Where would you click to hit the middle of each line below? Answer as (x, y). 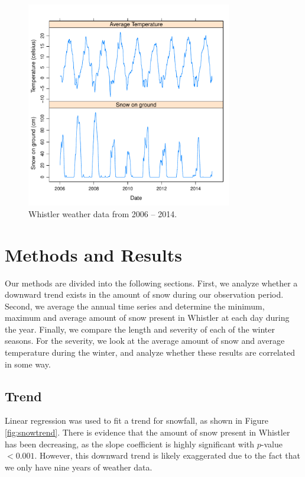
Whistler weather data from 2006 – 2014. (103, 213)
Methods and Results (93, 254)
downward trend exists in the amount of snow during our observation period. (144, 294)
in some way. (28, 364)
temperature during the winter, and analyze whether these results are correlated (150, 352)
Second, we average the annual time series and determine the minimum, (135, 306)
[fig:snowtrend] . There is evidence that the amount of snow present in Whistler (147, 432)
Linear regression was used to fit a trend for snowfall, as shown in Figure (137, 420)
